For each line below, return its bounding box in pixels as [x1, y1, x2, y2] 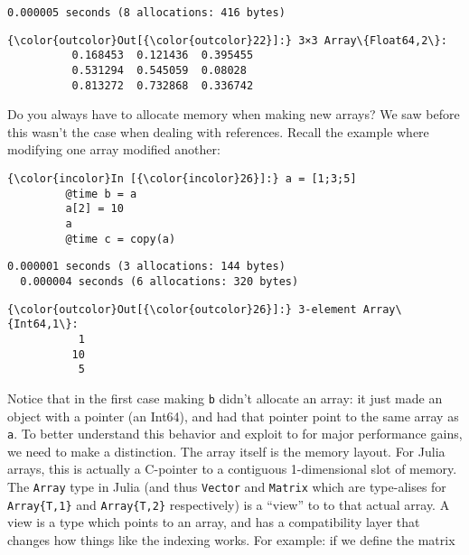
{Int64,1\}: [7, 318, 79, 331]
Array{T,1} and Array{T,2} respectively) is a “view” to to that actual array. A [7, 495, 450, 513]
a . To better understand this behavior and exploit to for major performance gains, [7, 424, 463, 443]
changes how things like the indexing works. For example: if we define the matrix [7, 530, 455, 549]
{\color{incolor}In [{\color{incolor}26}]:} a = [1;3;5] [7, 172, 357, 186]
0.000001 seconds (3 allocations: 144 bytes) [7, 260, 286, 273]
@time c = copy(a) [65, 232, 176, 245]
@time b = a [65, 187, 137, 200]
